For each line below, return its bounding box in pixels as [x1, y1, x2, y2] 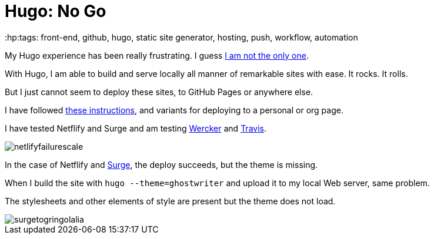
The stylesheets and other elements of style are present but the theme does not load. [5, 196, 336, 206]
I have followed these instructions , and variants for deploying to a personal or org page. [5, 105, 343, 115]
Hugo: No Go [5, 1, 106, 21]
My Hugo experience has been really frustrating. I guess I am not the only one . [5, 50, 309, 60]
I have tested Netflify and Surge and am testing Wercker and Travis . [5, 123, 266, 133]
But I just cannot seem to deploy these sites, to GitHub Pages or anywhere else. [5, 86, 313, 97]
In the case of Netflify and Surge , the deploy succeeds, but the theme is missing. [5, 159, 318, 170]
